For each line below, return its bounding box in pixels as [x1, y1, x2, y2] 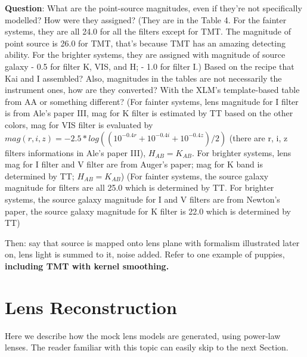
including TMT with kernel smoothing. [5, 259, 169, 272]
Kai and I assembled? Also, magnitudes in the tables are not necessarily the [5, 72, 282, 84]
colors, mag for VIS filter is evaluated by [5, 118, 153, 131]
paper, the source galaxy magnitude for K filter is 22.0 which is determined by [5, 204, 291, 217]
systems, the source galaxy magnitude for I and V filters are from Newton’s [5, 193, 280, 205]
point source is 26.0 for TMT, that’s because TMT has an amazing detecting [5, 36, 286, 49]
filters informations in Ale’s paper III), [5, 146, 146, 159]
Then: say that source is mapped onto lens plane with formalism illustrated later [5, 236, 300, 249]
